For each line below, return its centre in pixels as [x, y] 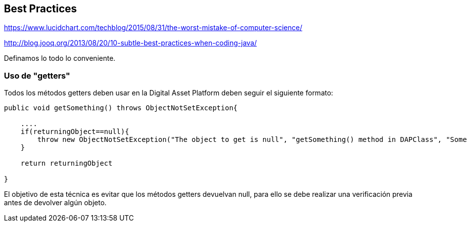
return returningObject [67, 163]
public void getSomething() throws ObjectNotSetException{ [121, 108]
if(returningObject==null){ [75, 132]
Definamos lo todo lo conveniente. [60, 58]
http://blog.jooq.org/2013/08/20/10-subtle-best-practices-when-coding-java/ [130, 43]
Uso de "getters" [37, 75]
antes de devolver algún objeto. [55, 203]
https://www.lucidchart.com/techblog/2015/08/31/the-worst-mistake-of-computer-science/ [153, 28]
